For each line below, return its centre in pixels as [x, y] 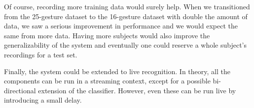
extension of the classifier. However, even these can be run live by [137, 90]
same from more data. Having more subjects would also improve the [107, 35]
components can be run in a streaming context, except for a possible [107, 81]
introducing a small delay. [43, 100]
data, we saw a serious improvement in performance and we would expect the [121, 26]
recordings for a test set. [41, 54]
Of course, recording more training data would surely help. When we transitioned [127, 6]
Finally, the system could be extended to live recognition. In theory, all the [117, 71]
